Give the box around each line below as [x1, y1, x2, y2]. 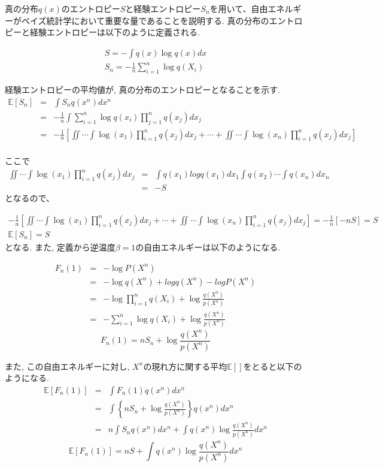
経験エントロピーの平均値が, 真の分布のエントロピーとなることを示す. [5, 83, 281, 96]
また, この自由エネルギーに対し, [5, 360, 130, 372]
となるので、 [5, 192, 55, 204]
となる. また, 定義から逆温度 [5, 240, 115, 253]
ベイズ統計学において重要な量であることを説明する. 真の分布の [21, 14, 269, 26]
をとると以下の [243, 360, 302, 372]
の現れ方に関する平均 [143, 360, 227, 372]
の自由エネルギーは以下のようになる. [135, 240, 281, 253]
